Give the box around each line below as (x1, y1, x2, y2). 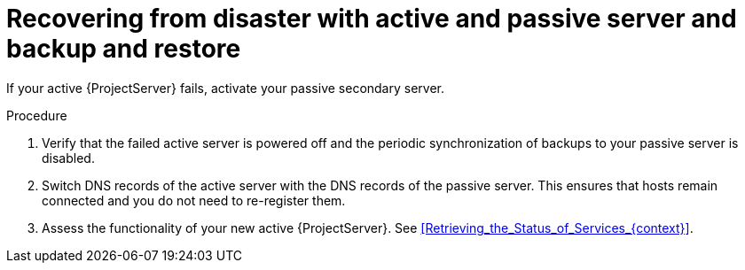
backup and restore (6, 34, 241, 64)
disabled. (42, 150, 95, 166)
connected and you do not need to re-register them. (42, 192, 346, 208)
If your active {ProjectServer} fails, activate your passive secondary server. (6, 80, 444, 96)
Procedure (6, 107, 67, 123)
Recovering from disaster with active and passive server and (6, 4, 737, 34)
